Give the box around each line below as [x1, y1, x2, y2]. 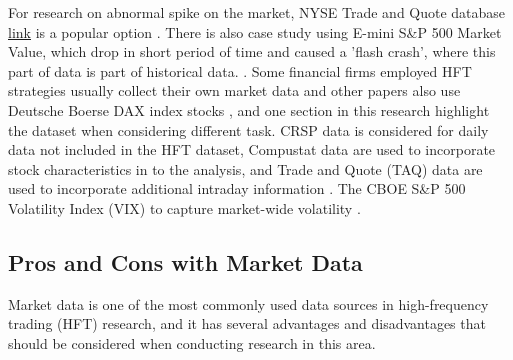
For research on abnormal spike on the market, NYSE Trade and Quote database [8, 2, 506, 22]
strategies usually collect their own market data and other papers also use [8, 80, 461, 101]
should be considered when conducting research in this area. [8, 332, 376, 353]
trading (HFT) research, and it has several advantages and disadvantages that [8, 313, 486, 334]
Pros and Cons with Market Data [8, 246, 363, 277]
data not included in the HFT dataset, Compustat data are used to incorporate [8, 139, 496, 160]
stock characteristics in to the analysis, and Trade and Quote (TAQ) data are [8, 158, 483, 179]
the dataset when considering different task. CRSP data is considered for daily [8, 119, 489, 140]
